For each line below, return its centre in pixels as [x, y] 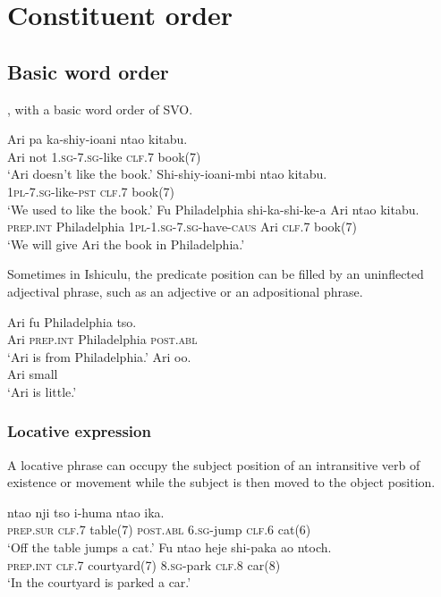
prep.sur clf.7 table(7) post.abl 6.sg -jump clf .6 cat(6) [159, 530]
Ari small [33, 374]
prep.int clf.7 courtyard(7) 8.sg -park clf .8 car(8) [144, 564]
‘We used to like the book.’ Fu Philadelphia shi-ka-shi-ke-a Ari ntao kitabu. [213, 209]
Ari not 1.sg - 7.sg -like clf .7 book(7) [104, 156]
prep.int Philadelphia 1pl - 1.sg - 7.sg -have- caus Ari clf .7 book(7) [182, 227]
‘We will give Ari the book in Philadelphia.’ [126, 244]
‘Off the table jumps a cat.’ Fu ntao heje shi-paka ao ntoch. [170, 547]
